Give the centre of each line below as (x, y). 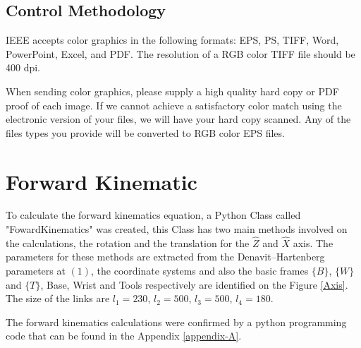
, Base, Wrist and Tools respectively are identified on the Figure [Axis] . (194, 284)
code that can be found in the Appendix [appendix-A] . (124, 336)
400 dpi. (23, 67)
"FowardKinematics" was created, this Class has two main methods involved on (177, 229)
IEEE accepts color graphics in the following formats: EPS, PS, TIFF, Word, (172, 40)
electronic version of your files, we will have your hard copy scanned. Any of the (178, 119)
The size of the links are (58, 298)
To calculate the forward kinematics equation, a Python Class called (153, 215)
